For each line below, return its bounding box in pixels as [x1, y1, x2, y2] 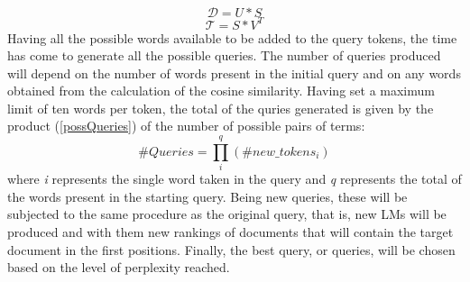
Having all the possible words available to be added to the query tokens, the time [7, 28, 457, 47]
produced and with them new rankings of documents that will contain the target [7, 222, 454, 241]
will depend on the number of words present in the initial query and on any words [7, 63, 461, 82]
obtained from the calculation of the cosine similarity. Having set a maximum [7, 81, 435, 100]
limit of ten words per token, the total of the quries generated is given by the [7, 98, 434, 117]
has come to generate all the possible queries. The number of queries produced [7, 46, 441, 65]
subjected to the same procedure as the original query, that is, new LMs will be [7, 205, 447, 223]
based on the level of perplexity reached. [7, 258, 230, 277]
